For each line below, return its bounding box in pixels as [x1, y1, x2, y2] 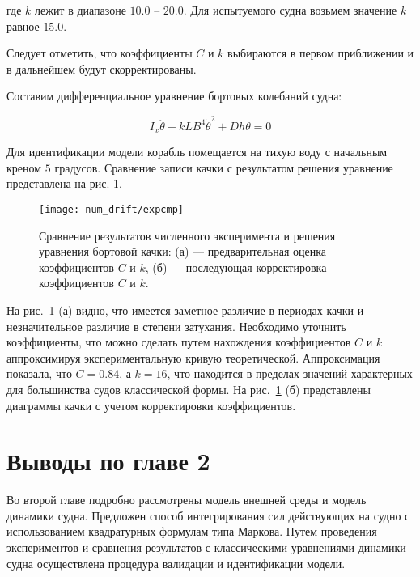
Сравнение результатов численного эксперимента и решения [39, 227, 336, 244]
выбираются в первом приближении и [227, 45, 414, 62]
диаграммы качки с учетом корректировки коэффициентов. [6, 397, 296, 414]
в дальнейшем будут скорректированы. [6, 60, 197, 77]
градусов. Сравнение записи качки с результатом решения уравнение [54, 159, 393, 176]
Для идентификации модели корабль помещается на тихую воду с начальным [6, 143, 388, 160]
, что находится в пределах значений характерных [167, 365, 413, 382]
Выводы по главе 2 [6, 444, 210, 477]
